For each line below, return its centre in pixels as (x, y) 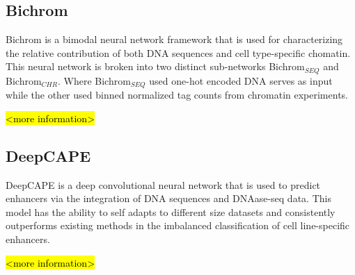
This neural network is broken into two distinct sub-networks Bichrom (155, 66)
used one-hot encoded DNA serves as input (241, 80)
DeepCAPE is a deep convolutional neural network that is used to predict (163, 184)
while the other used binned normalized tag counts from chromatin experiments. (177, 95)
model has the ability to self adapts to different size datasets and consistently (171, 211)
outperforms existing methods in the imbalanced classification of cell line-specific (178, 225)
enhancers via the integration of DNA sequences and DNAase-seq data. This (168, 198)
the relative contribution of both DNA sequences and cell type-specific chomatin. (178, 52)
